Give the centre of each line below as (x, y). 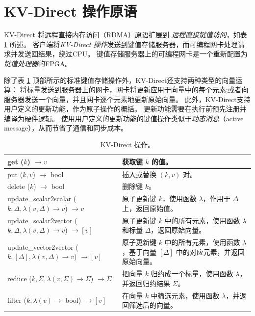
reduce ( (20, 278)
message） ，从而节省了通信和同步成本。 (66, 128)
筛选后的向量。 (153, 305)
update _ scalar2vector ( (42, 220)
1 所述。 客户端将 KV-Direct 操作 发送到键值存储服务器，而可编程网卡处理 (121, 44)
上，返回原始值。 (149, 208)
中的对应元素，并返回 (210, 251)
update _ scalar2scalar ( (42, 198)
